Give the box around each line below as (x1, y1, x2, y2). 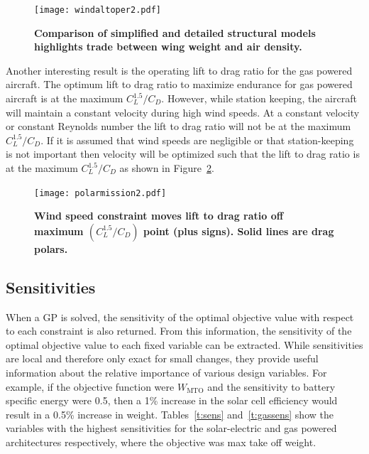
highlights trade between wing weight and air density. (34, 39, 302, 54)
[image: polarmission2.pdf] (34, 188, 167, 198)
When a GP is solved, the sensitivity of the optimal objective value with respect (6, 309, 354, 324)
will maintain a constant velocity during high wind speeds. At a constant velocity (6, 104, 360, 119)
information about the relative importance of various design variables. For (6, 365, 327, 380)
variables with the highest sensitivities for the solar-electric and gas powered (6, 421, 337, 436)
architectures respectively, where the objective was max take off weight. (6, 434, 316, 449)
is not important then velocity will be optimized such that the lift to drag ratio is (6, 146, 360, 161)
